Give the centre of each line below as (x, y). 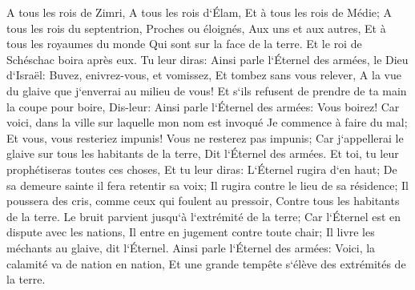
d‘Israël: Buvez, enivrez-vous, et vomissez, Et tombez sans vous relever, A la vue (204, 75)
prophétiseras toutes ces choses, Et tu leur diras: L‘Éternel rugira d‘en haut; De (202, 169)
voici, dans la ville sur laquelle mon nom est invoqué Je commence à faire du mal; (207, 122)
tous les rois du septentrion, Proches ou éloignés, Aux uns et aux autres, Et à (196, 28)
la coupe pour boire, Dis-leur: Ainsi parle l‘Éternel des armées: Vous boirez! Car (203, 106)
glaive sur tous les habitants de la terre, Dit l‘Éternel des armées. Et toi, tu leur (203, 153)
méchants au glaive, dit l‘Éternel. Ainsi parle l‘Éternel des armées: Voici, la (191, 247)
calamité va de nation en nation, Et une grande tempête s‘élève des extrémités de (206, 263)
